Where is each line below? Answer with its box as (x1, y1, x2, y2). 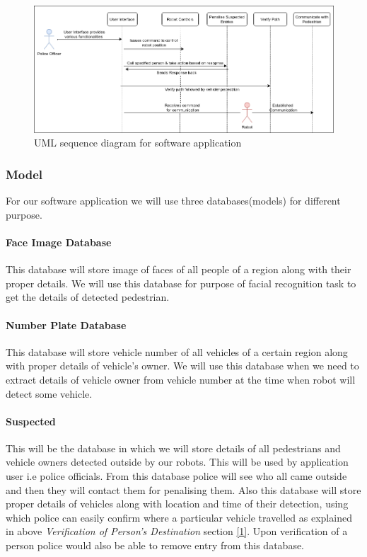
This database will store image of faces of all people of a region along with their (6, 262, 351, 277)
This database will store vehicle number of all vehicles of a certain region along (6, 344, 348, 359)
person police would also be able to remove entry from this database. (6, 538, 305, 553)
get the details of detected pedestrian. (6, 289, 170, 304)
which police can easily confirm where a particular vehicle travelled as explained (6, 510, 352, 524)
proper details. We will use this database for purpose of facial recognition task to (6, 275, 356, 290)
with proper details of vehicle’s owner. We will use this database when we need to (6, 358, 359, 373)
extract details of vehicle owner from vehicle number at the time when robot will (6, 372, 356, 386)
